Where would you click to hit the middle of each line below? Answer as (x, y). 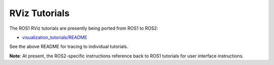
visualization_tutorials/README (55, 37)
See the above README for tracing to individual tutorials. (69, 47)
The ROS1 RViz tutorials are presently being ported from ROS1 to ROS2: (84, 28)
